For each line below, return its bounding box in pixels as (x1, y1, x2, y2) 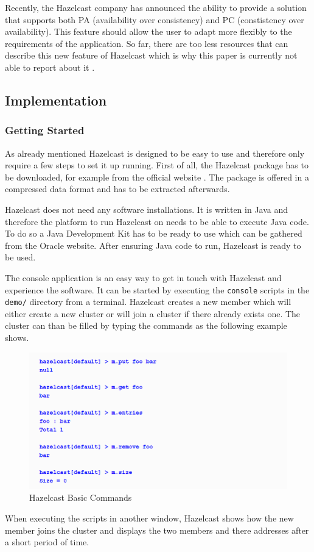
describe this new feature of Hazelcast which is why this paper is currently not (5, 49, 298, 62)
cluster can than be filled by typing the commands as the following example (5, 319, 287, 332)
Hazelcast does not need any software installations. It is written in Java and (5, 203, 288, 215)
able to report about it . (5, 60, 95, 73)
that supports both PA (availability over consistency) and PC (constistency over (5, 13, 304, 26)
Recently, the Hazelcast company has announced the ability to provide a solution (5, 1, 307, 13)
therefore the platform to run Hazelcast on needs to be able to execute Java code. (5, 215, 309, 228)
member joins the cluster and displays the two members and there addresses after (5, 523, 309, 536)
